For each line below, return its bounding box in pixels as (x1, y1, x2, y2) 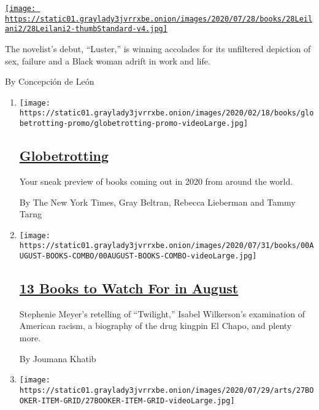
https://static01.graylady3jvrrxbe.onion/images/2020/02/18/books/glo (19, 109, 314, 118)
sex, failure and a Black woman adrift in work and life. (5, 54, 210, 67)
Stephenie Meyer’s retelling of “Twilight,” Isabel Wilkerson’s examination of (19, 307, 305, 320)
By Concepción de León (5, 75, 94, 88)
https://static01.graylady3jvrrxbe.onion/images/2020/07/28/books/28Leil (5, 14, 313, 23)
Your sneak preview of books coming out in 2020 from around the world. (19, 174, 293, 187)
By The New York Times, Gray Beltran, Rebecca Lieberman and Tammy (19, 195, 296, 208)
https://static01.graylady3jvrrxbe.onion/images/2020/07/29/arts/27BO (19, 385, 314, 395)
